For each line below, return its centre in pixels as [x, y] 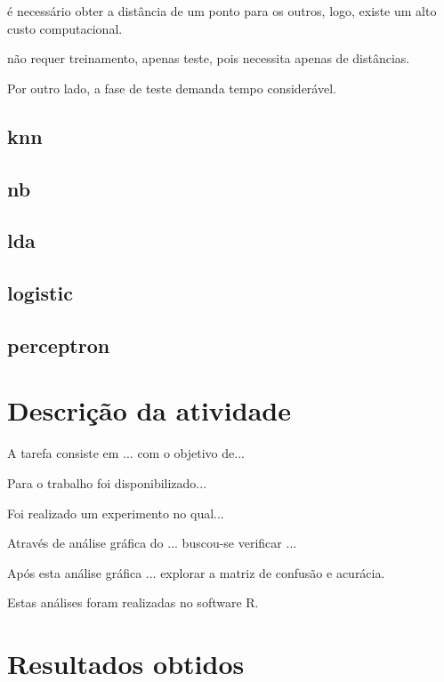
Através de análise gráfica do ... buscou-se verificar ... [152, 543]
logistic [40, 293]
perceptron [59, 345]
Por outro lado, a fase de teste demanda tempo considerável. [172, 88]
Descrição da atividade [149, 410]
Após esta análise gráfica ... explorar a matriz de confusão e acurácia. [196, 572]
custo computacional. [65, 28]
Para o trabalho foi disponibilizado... [107, 483]
